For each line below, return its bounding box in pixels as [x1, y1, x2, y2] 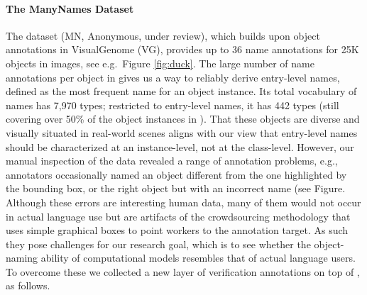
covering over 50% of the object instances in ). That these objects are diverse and [6, 111, 360, 126]
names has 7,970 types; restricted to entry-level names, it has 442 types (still [6, 97, 339, 112]
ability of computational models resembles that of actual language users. [40, 250, 356, 265]
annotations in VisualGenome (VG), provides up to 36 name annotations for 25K [6, 42, 359, 57]
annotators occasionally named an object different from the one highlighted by [6, 167, 347, 182]
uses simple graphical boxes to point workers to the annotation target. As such [6, 223, 349, 238]
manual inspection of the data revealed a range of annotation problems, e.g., [6, 153, 338, 168]
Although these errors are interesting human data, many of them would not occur [6, 194, 361, 209]
